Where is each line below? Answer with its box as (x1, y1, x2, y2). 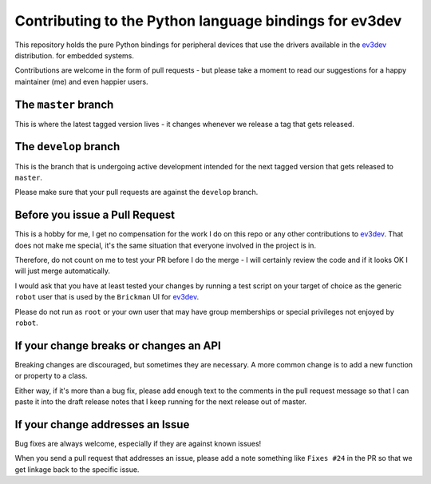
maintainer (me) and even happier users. (14, 77, 148, 86)
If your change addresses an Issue (14, 418, 190, 431)
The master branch (14, 97, 114, 111)
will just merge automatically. (14, 266, 111, 276)
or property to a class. (14, 371, 88, 381)
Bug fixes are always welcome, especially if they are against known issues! (14, 438, 262, 448)
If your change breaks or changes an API (14, 339, 221, 352)
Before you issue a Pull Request (14, 208, 176, 222)
